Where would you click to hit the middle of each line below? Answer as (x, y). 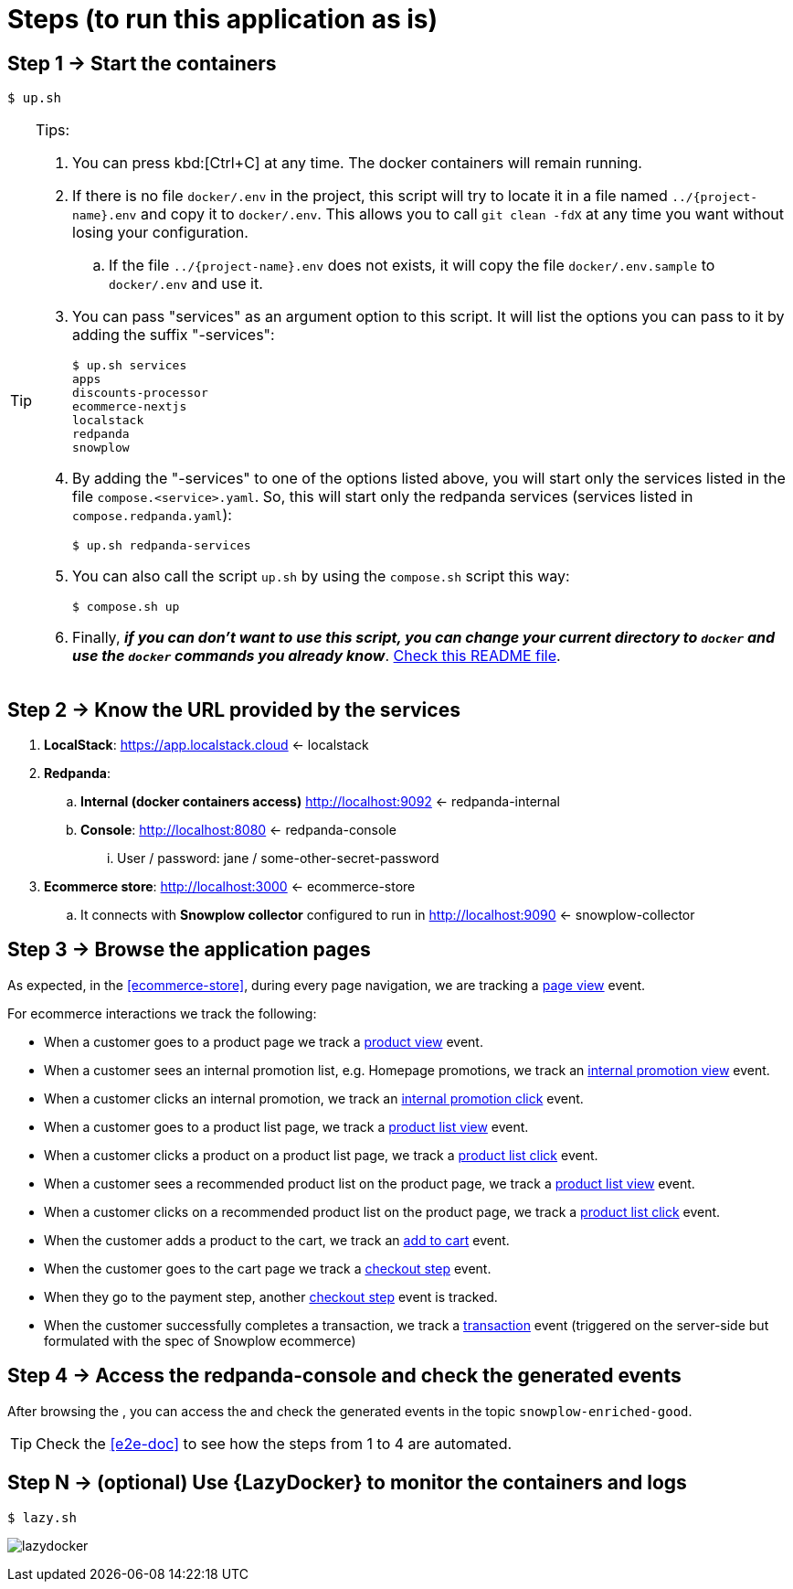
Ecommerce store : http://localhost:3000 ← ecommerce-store (230, 887)
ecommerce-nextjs (130, 407)
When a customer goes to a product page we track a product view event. (264, 1041)
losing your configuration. (160, 233)
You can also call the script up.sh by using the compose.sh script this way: (321, 576)
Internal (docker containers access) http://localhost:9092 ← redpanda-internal (320, 802)
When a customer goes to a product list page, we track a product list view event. (286, 1126)
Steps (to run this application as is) (223, 19)
